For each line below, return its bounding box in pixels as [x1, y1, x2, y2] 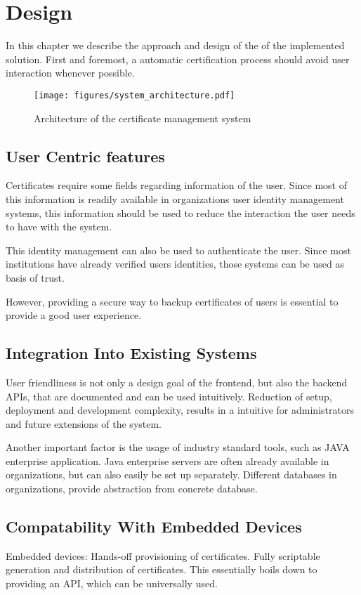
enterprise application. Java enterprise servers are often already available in [6, 453, 329, 468]
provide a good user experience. [6, 308, 142, 322]
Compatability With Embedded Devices [6, 516, 302, 537]
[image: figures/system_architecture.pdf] [34, 90, 235, 100]
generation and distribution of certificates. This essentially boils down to [6, 562, 317, 577]
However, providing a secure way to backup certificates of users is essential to [6, 294, 339, 308]
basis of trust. [6, 270, 65, 285]
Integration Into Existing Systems [6, 342, 257, 364]
